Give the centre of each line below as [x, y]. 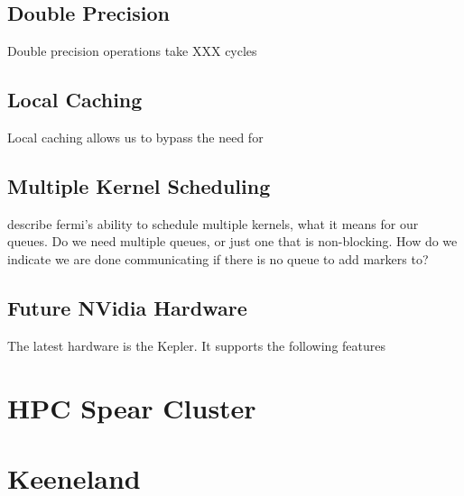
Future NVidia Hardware [127, 307]
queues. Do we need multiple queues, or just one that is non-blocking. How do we [232, 241]
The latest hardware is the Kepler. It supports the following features [197, 345]
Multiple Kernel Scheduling [139, 185]
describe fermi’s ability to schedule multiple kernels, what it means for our [213, 223]
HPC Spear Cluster [132, 407]
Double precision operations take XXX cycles [132, 51]
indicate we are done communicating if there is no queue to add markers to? [218, 258]
